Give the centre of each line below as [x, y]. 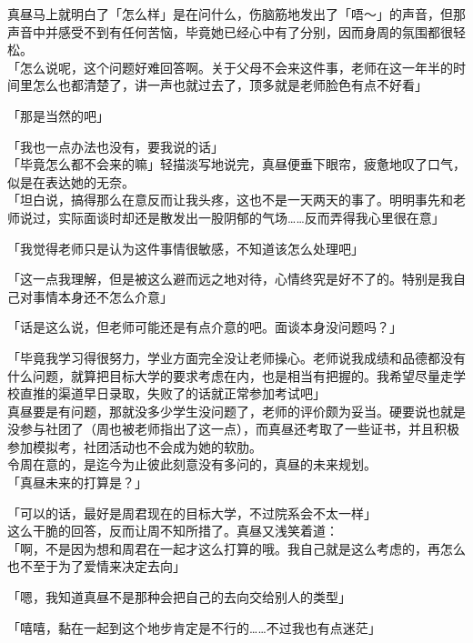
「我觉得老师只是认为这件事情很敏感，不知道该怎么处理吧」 [186, 248]
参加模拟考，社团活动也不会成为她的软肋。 [135, 446]
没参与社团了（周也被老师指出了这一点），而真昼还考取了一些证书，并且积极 [233, 429]
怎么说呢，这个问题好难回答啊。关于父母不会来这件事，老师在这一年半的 [236, 67]
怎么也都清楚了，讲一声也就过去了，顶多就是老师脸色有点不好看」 [230, 85]
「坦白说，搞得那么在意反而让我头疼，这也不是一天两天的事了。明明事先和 [230, 200]
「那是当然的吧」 [58, 115]
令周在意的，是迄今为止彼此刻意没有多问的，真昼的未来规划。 [192, 464]
